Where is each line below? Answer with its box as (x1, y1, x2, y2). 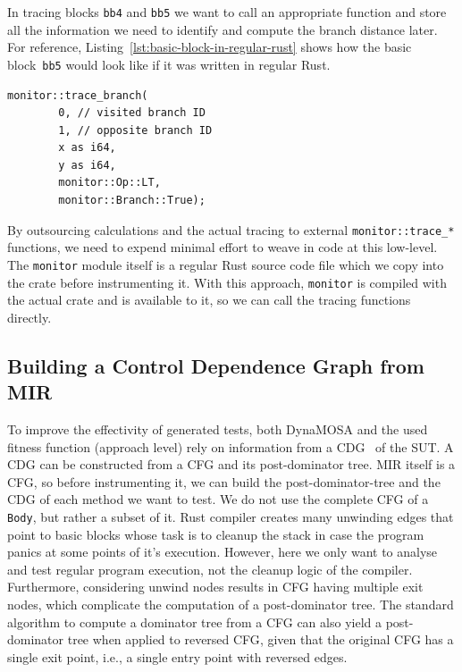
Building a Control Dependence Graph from (7, 351, 424, 379)
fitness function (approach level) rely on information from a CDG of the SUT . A (7, 437, 454, 456)
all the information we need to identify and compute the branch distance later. (7, 20, 438, 38)
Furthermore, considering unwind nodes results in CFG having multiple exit (7, 577, 424, 596)
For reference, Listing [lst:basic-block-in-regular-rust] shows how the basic (7, 38, 412, 56)
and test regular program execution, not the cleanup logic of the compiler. (7, 559, 413, 578)
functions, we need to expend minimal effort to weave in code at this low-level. (7, 238, 438, 256)
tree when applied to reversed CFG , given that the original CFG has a (67, 630, 454, 649)
